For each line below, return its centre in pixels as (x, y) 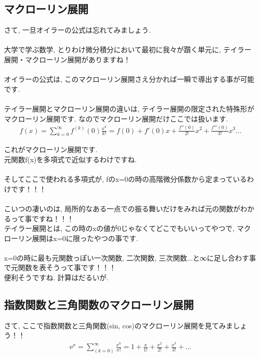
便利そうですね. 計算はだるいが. (56, 277)
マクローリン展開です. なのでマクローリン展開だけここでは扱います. (116, 118)
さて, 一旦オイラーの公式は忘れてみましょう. (78, 30)
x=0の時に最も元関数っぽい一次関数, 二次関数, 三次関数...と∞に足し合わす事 (130, 257)
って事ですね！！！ (42, 218)
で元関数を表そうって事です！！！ (60, 267)
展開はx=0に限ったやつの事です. (85, 238)
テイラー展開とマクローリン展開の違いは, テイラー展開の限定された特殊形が (129, 108)
